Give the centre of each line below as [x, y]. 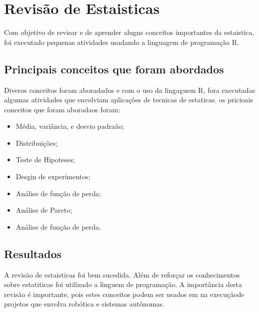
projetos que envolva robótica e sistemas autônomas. [84, 304]
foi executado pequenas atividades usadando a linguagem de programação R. [121, 42]
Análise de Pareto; [44, 210]
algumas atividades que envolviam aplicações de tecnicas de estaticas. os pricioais [128, 100]
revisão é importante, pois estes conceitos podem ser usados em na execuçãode [124, 294]
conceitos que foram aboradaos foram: [62, 109]
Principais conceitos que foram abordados [114, 69]
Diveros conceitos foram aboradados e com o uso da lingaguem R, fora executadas [130, 90]
